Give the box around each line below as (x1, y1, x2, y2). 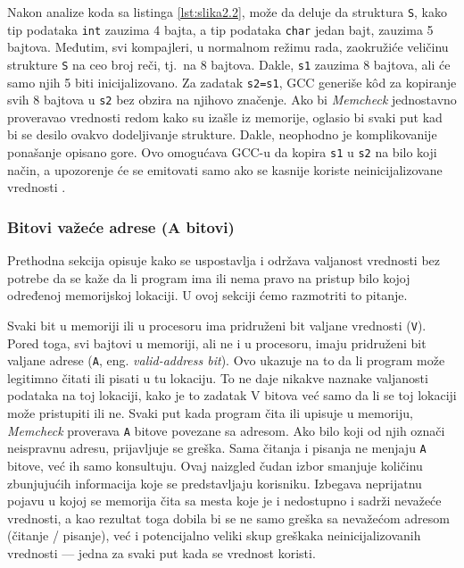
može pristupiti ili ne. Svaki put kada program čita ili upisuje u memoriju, (7, 404, 413, 422)
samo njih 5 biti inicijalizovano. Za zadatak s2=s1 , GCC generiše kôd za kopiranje (7, 72, 457, 91)
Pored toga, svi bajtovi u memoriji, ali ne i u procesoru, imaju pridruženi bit (7, 333, 427, 352)
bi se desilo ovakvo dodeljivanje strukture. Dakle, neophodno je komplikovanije (7, 125, 437, 144)
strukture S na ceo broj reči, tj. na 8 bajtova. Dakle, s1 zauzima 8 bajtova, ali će (7, 54, 451, 73)
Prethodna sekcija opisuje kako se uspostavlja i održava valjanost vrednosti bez (7, 251, 441, 270)
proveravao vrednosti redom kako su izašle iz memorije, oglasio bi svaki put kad (7, 107, 443, 126)
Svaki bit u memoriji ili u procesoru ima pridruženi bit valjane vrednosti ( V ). (7, 315, 427, 334)
